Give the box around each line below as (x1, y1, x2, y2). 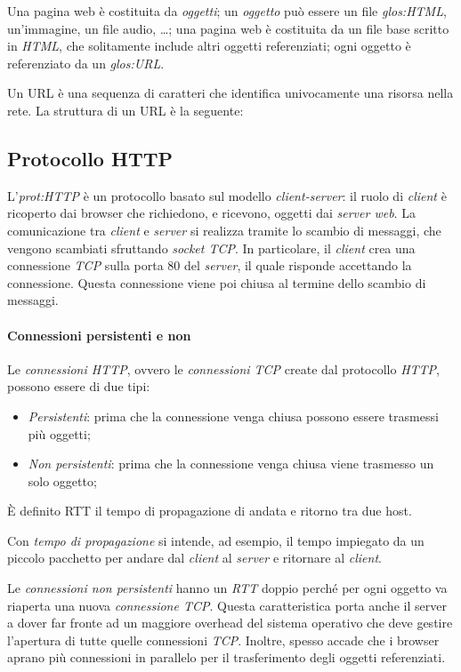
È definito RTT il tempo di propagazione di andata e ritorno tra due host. (7, 501, 412, 520)
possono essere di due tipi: (7, 377, 150, 396)
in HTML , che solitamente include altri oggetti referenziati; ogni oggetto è (7, 36, 411, 55)
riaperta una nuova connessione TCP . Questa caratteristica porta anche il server (7, 596, 447, 614)
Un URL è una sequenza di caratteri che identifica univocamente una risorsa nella (7, 84, 454, 102)
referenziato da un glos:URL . (7, 53, 165, 72)
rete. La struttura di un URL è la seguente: (7, 100, 244, 119)
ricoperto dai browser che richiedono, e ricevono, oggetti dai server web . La (7, 204, 416, 222)
